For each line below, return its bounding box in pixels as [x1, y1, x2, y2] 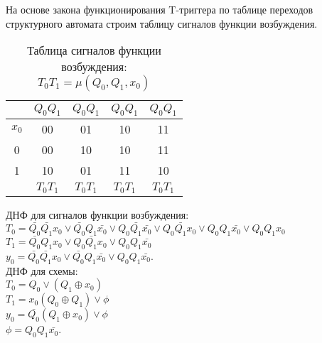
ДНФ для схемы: [6, 263, 78, 278]
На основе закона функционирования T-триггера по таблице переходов [6, 2, 313, 16]
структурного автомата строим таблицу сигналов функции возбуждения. [6, 16, 318, 31]
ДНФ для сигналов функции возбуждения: [6, 207, 189, 222]
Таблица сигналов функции [27, 42, 161, 59]
